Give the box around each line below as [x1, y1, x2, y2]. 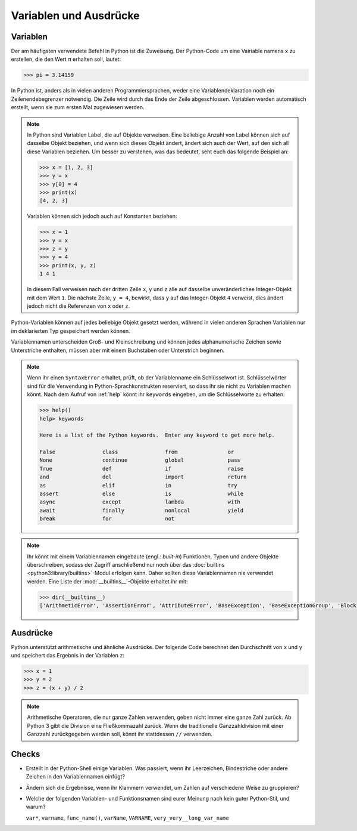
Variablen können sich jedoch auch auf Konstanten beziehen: [27, 212, 177, 220]
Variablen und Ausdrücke [11, 9, 140, 22]
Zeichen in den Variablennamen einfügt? [26, 773, 125, 780]
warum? [26, 803, 46, 811]
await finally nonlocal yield [39, 507, 244, 514]
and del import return [39, 474, 247, 480]
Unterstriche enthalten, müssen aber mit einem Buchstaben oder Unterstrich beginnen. [11, 347, 225, 354]
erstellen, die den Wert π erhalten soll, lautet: [11, 55, 121, 63]
